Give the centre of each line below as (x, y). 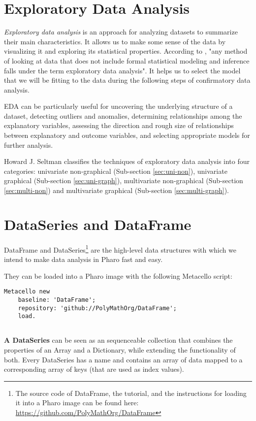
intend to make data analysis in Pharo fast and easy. (83, 259)
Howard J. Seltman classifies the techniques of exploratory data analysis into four (127, 161)
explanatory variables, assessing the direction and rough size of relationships (119, 125)
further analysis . (29, 145)
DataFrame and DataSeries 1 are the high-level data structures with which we (120, 249)
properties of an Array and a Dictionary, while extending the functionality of (120, 350)
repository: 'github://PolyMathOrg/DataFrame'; (97, 308)
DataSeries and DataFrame (98, 224)
